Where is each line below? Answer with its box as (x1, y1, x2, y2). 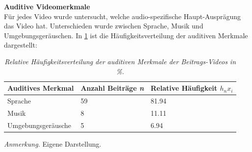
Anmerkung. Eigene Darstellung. (4, 138, 101, 149)
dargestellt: (4, 40, 37, 50)
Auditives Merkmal (7, 83, 74, 93)
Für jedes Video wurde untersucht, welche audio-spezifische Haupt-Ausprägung (4, 11, 241, 21)
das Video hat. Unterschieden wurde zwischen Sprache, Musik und (4, 21, 203, 31)
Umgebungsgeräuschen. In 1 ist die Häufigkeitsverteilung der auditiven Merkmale (4, 30, 248, 40)
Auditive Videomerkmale (4, 1, 90, 11)
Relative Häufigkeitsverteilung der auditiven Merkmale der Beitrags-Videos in (4, 56, 236, 66)
